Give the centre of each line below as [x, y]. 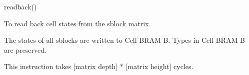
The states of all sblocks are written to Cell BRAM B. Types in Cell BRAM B [124, 40]
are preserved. [25, 49]
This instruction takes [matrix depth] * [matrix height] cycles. [99, 66]
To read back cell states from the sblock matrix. [77, 23]
